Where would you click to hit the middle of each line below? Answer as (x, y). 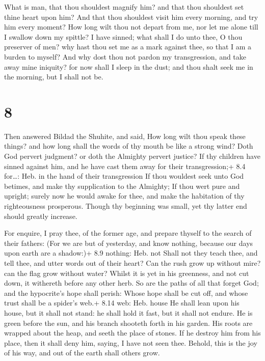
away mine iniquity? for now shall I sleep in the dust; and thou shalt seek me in (129, 66)
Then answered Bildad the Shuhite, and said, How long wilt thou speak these (125, 136)
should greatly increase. (41, 216)
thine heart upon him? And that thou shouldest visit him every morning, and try (131, 17)
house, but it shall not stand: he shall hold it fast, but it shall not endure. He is (128, 312)
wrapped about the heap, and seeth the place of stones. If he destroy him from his (132, 333)
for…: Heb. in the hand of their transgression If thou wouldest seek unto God (124, 176)
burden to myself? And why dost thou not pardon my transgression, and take (125, 56)
